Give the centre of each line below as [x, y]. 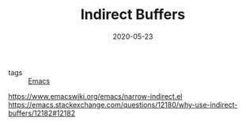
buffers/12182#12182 [42, 113]
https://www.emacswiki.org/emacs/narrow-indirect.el [95, 96]
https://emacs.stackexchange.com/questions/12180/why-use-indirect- [123, 104]
